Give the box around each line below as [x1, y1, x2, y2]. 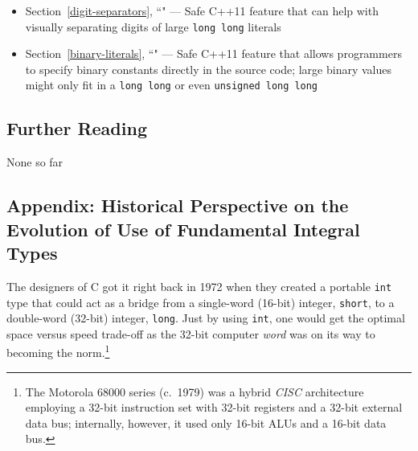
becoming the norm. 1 [6, 342, 110, 361]
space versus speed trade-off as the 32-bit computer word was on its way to [6, 325, 375, 342]
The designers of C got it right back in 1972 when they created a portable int [6, 277, 392, 294]
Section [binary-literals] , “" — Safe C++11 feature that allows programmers [25, 45, 402, 62]
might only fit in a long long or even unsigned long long [25, 76, 318, 93]
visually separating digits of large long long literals [25, 18, 281, 35]
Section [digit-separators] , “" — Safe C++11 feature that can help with [25, 2, 379, 18]
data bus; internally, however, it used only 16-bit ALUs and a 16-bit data [25, 414, 387, 431]
